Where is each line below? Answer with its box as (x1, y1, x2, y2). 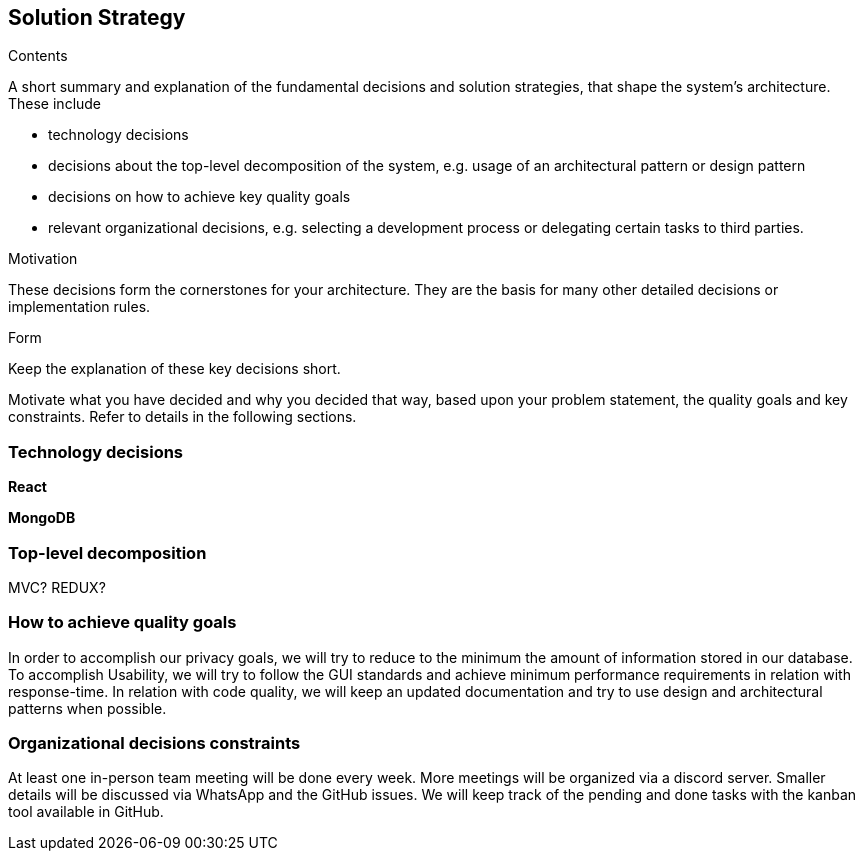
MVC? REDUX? (8, 578, 106, 596)
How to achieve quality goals (8, 612, 237, 633)
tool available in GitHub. (8, 803, 164, 821)
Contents (8, 47, 68, 65)
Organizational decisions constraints (8, 733, 301, 754)
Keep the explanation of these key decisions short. (8, 360, 341, 378)
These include (8, 95, 102, 113)
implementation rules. (8, 298, 151, 316)
